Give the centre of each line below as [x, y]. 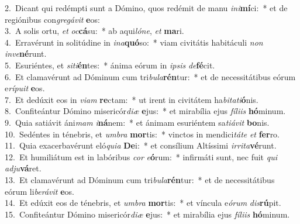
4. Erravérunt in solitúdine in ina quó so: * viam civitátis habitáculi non [134, 42]
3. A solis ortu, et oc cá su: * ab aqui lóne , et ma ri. [94, 31]
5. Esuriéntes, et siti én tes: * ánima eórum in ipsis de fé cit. [110, 65]
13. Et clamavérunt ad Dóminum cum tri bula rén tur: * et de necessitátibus [140, 179]
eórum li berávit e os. [39, 191]
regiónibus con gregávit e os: [52, 19]
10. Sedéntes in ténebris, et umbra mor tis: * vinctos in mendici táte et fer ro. [142, 134]
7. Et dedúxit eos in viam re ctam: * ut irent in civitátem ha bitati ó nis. [132, 99]
